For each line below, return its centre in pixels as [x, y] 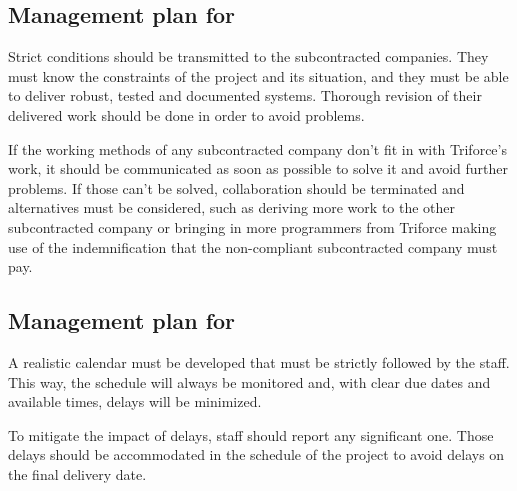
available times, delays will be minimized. [135, 401]
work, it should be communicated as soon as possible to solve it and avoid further [258, 168]
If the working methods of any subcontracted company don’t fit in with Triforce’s [257, 148]
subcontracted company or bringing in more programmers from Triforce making [252, 226]
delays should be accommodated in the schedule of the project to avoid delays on [256, 454]
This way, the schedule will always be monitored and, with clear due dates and [249, 381]
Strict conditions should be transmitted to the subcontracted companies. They [248, 56]
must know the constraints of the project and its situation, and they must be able [258, 75]
